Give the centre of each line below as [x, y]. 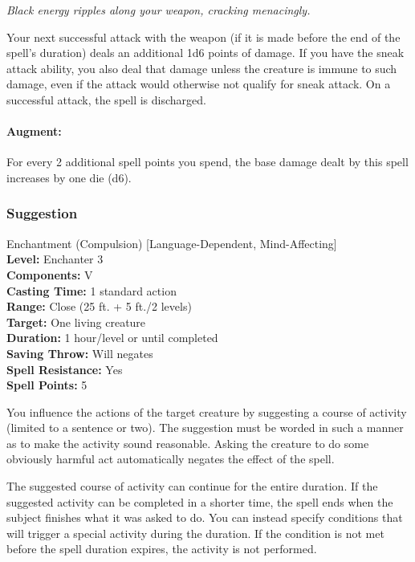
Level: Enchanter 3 [55, 259]
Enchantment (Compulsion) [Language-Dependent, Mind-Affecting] [172, 243]
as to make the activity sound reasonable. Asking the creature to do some [188, 443]
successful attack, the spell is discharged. [106, 99]
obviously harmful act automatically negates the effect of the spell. [171, 459]
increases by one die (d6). [69, 177]
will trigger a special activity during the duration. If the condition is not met [195, 533]
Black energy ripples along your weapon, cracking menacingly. [159, 10]
